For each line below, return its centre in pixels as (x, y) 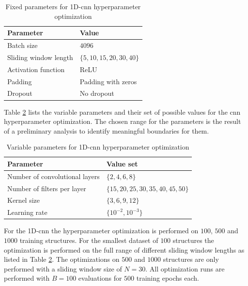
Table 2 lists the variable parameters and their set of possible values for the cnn (122, 112)
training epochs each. (168, 278)
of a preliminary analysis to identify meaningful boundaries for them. (107, 130)
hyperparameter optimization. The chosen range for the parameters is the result (123, 121)
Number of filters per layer (47, 188)
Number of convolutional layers (54, 176)
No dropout (97, 93)
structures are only (191, 259)
